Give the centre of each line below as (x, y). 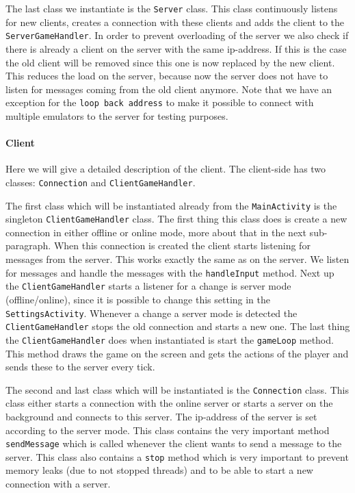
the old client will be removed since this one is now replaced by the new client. (170, 62)
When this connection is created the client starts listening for (182, 245)
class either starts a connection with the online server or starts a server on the (169, 403)
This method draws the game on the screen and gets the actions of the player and (177, 353)
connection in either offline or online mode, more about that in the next (156, 232)
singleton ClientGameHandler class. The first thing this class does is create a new (176, 219)
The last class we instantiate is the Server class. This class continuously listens (172, 8)
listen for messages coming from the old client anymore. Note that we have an (169, 89)
